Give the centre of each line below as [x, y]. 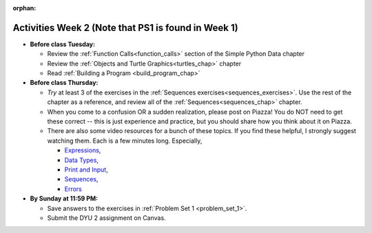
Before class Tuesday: [63, 44]
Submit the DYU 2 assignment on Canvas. [106, 218]
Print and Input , [86, 170]
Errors [73, 189]
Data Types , [82, 160]
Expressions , [83, 150]
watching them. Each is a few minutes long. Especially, [125, 141]
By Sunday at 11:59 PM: [64, 199]
